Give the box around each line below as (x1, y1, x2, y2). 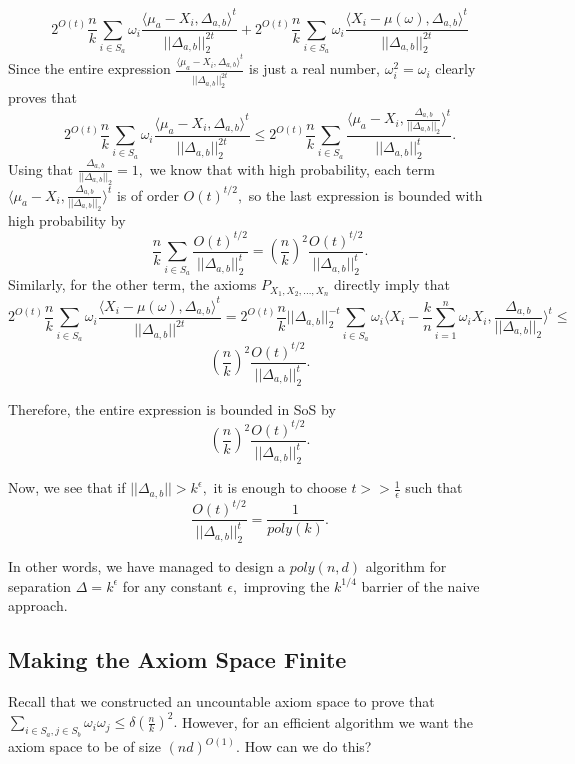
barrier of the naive (361, 575, 480, 596)
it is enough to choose (213, 477, 347, 498)
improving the (243, 575, 330, 596)
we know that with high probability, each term (149, 158, 435, 179)
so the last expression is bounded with (248, 184, 483, 205)
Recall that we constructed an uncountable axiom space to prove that (8, 691, 435, 712)
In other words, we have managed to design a (8, 556, 286, 577)
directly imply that (334, 274, 451, 295)
